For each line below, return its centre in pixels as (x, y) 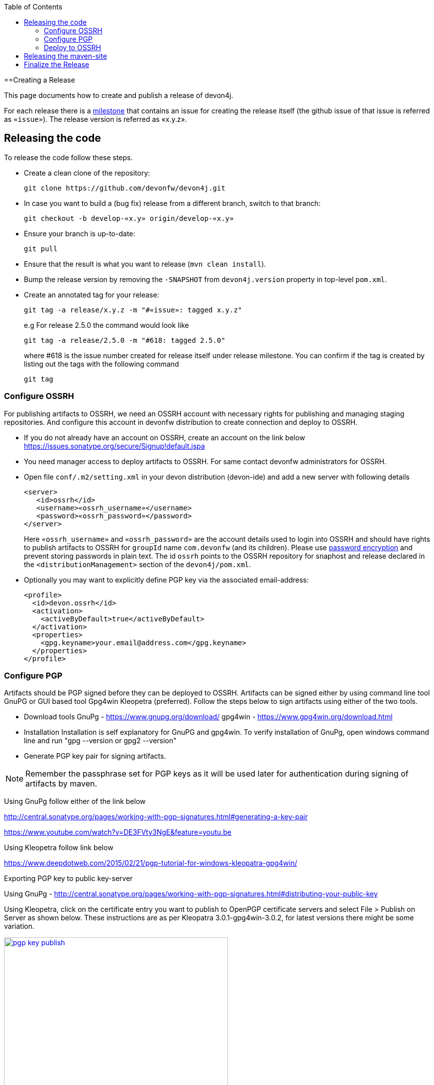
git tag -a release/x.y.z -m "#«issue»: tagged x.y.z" (133, 310)
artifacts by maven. (61, 784)
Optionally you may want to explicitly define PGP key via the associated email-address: (166, 580)
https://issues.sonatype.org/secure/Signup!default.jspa (114, 446)
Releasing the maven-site (65, 56)
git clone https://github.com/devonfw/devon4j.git (125, 188)
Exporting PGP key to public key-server (68, 879)
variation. (19, 926)
